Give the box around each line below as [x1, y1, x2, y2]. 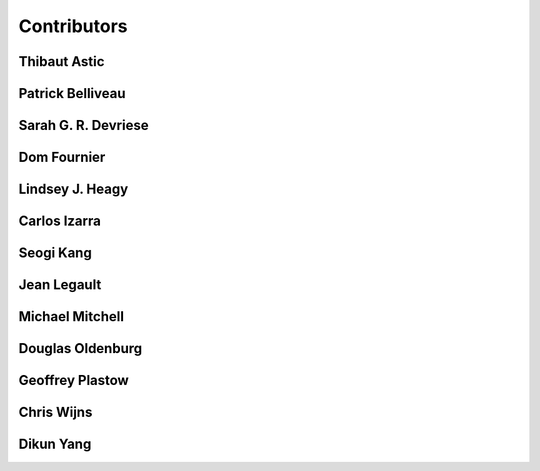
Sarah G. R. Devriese [18, 117, 149, 134]
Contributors [18, 15, 129, 37]
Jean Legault [18, 276, 102, 294]
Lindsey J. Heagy [18, 181, 129, 198]
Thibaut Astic [18, 53, 105, 70]
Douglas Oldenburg [18, 340, 143, 357]
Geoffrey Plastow [18, 372, 129, 389]
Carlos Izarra [18, 213, 102, 230]
